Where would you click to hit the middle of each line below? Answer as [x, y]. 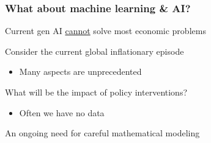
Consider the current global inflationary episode [94, 51]
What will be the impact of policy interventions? [96, 92]
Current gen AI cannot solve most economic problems [105, 31]
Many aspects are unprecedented [80, 71]
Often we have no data [62, 112]
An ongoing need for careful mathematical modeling [102, 133]
